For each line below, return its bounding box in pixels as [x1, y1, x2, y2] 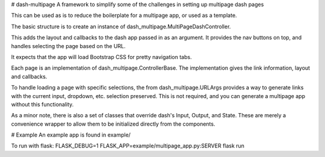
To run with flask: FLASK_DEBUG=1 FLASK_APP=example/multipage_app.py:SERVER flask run [11, 142, 245, 150]
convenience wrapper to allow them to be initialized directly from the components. [11, 120, 215, 128]
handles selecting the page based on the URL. [11, 42, 126, 49]
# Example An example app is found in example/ [11, 131, 131, 138]
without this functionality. [11, 100, 74, 108]
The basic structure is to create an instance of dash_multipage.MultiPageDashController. [11, 23, 231, 30]
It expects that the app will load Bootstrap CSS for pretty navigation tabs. [11, 53, 192, 60]
